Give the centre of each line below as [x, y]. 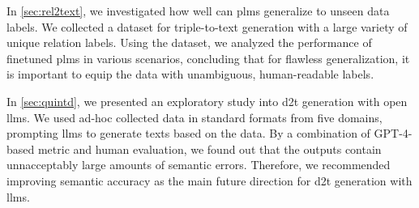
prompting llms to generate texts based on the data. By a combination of [188, 133]
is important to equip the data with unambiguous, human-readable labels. [190, 74]
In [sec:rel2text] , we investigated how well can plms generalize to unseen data [198, 11]
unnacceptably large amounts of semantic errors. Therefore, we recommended [199, 165]
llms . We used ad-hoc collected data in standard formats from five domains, [195, 117]
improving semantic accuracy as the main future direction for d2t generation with [209, 180]
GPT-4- [393, 133]
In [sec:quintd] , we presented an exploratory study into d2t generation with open [207, 101]
